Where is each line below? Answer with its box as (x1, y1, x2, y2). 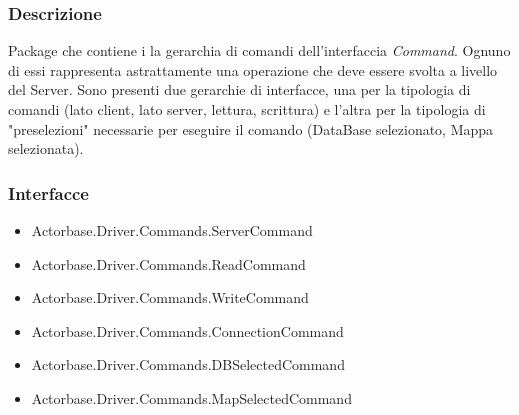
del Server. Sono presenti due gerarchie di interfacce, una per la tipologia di (8, 79, 471, 100)
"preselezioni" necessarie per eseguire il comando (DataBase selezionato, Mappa (8, 118, 494, 139)
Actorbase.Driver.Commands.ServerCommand (31, 220, 313, 240)
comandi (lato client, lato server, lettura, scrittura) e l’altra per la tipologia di (8, 99, 486, 119)
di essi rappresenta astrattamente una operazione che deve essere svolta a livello (8, 59, 498, 80)
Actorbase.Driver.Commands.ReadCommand (31, 253, 306, 274)
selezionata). (8, 138, 84, 159)
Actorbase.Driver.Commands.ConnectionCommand (31, 320, 344, 341)
